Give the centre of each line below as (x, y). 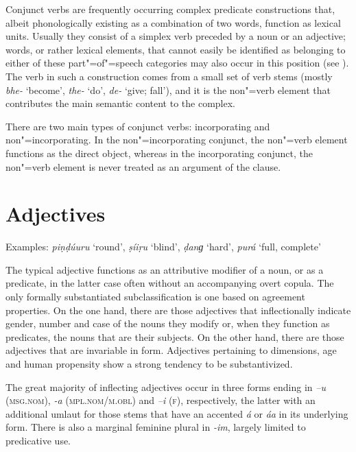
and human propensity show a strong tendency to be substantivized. (149, 364)
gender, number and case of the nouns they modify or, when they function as (168, 323)
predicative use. (38, 440)
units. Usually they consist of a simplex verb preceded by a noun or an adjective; (176, 36)
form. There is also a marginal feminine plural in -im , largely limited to (156, 427)
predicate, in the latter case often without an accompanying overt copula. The (170, 283)
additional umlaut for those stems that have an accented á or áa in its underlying (177, 413)
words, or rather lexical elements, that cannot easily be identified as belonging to (176, 49)
